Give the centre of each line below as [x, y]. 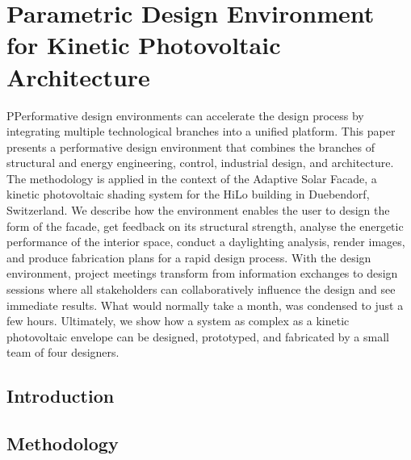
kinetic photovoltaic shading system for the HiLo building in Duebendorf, [188, 194]
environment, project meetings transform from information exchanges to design [202, 273]
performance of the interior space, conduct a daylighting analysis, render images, [206, 242]
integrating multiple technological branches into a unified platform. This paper [201, 131]
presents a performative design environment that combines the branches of [191, 146]
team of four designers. [63, 352]
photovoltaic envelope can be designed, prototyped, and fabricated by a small [198, 336]
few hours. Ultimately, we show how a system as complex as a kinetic [178, 321]
